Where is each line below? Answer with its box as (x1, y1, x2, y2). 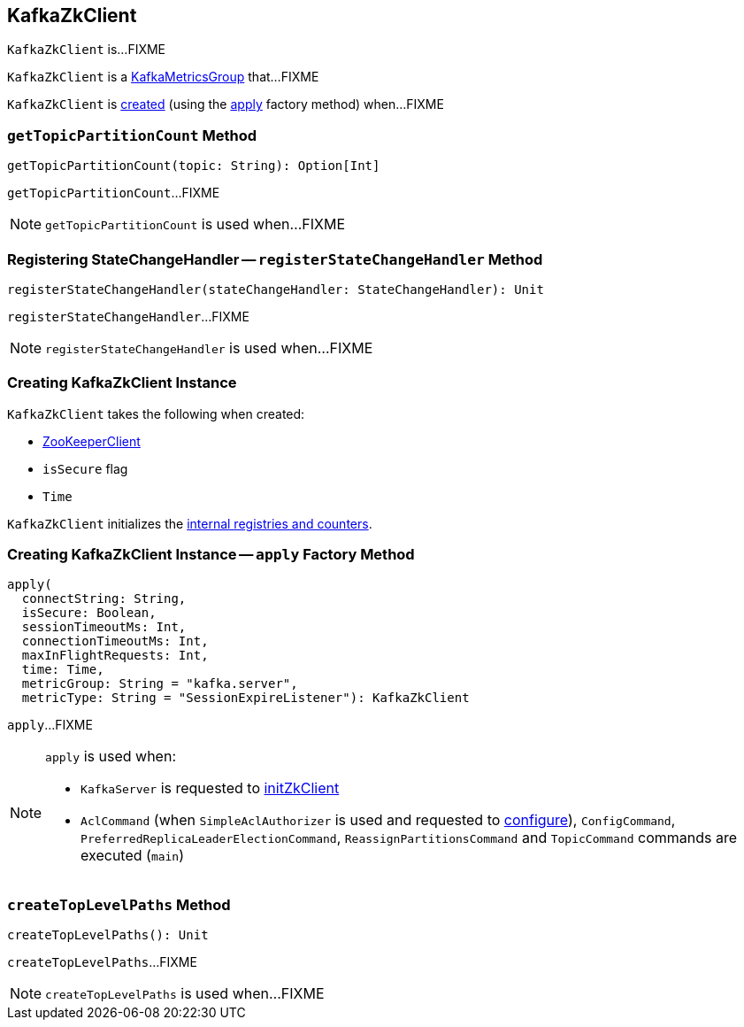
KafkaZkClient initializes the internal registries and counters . (7, 515, 372, 531)
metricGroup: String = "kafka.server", (21, 676, 298, 691)
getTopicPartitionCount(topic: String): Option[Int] (7, 158, 380, 174)
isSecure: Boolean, (21, 606, 157, 621)
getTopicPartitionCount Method (7, 126, 257, 144)
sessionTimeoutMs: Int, (21, 620, 187, 635)
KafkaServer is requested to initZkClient (81, 779, 340, 798)
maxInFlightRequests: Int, (21, 648, 209, 663)
